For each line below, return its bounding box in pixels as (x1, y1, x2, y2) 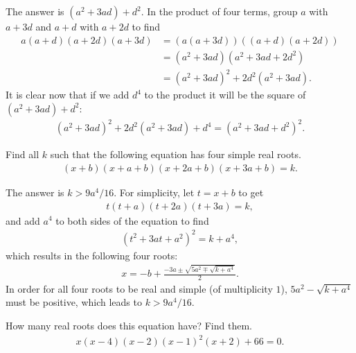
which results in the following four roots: (6, 248, 178, 262)
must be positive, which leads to (6, 295, 142, 309)
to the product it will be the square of (144, 87, 306, 102)
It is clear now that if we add (6, 87, 130, 102)
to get (238, 184, 264, 199)
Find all (6, 147, 39, 162)
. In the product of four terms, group (141, 4, 298, 18)
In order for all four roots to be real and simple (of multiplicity (6, 281, 273, 295)
